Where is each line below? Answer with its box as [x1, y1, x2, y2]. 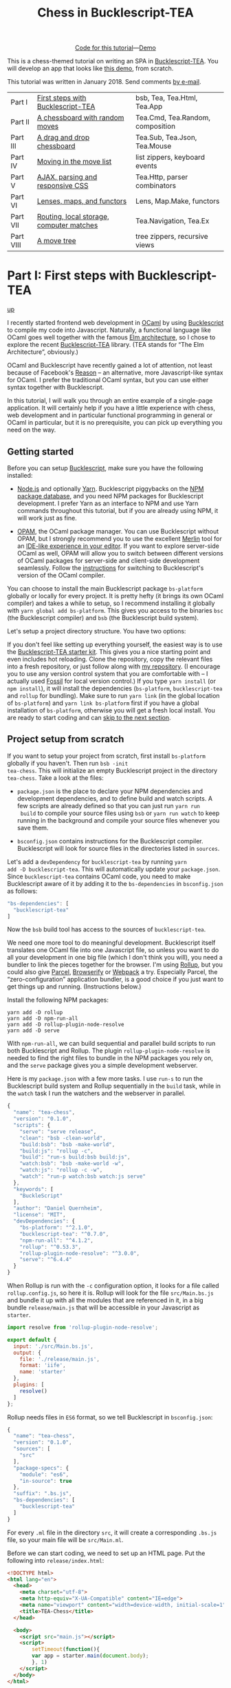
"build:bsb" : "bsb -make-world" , [19, 1141, 115, 1148]
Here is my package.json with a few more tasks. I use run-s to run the [7, 1075, 203, 1083]
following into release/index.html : [7, 1556, 104, 1564]
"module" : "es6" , [19, 1471, 69, 1478]
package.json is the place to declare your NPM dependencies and [16, 787, 203, 795]
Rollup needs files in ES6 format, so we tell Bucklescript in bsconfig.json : [7, 1413, 213, 1421]
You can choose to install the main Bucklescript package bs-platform [7, 584, 203, 593]
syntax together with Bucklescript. [7, 383, 104, 392]
